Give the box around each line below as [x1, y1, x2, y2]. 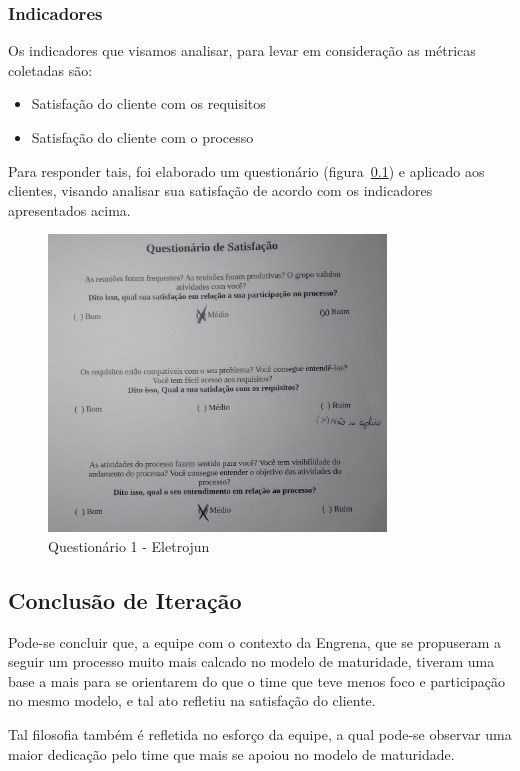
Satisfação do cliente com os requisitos [31, 93, 266, 114]
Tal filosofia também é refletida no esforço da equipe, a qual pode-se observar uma [8, 723, 512, 744]
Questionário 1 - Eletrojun [48, 535, 210, 556]
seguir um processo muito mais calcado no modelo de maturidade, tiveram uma [8, 651, 495, 672]
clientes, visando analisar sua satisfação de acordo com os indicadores [8, 180, 433, 201]
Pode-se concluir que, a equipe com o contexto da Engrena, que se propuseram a [8, 631, 502, 652]
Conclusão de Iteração [8, 584, 242, 615]
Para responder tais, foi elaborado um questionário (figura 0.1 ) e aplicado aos [8, 160, 485, 181]
